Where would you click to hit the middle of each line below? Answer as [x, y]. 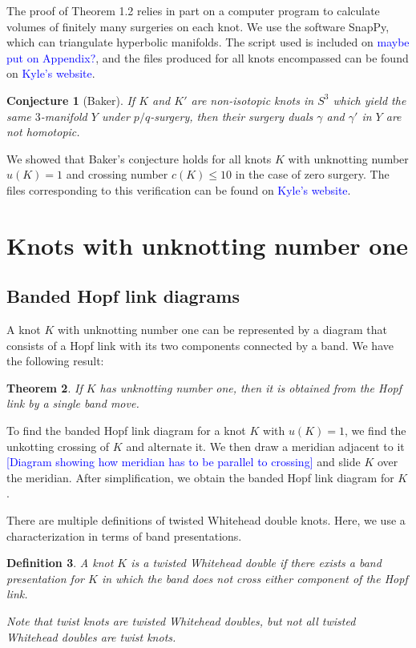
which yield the [370, 100]
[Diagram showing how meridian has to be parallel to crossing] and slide [184, 462]
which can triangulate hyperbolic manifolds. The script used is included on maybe [208, 42]
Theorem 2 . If [44, 387]
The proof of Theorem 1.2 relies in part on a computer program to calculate [193, 10]
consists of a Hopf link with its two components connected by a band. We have [200, 345]
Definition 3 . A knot [60, 563]
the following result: [55, 361]
